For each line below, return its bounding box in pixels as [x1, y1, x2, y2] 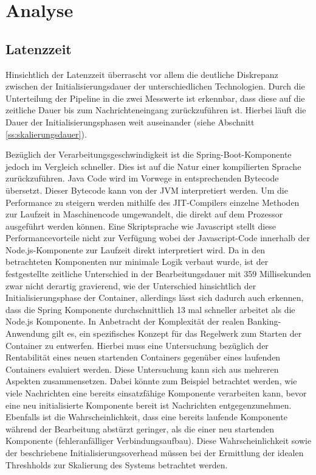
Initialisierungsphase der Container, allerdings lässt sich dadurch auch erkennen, [5, 291, 304, 304]
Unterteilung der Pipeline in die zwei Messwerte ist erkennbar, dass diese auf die [5, 91, 305, 104]
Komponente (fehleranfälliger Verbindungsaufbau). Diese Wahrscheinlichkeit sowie [5, 434, 312, 447]
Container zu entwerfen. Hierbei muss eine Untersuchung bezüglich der [5, 339, 269, 351]
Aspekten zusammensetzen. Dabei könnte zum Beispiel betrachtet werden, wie [5, 375, 297, 387]
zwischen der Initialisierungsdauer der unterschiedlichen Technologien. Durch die [5, 80, 305, 93]
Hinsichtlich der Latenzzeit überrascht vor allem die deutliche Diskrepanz [5, 68, 278, 80]
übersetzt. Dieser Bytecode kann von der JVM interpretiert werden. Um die [5, 183, 288, 196]
